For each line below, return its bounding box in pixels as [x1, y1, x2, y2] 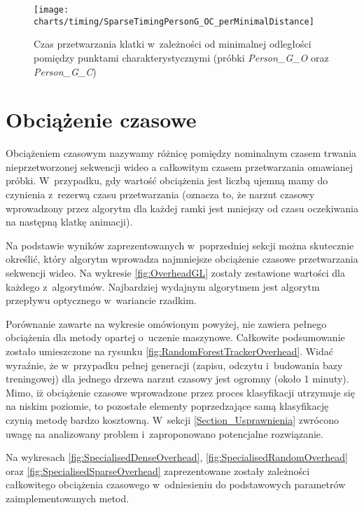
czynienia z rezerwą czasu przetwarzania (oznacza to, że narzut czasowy [6, 187, 315, 201]
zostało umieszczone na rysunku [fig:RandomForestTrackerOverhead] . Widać [6, 343, 333, 358]
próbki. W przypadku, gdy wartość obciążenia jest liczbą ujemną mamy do [6, 173, 328, 188]
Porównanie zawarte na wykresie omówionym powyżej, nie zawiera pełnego [6, 316, 327, 331]
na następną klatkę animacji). [6, 214, 133, 229]
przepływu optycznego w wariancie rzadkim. [6, 293, 197, 308]
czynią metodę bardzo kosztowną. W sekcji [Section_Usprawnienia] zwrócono [6, 412, 339, 427]
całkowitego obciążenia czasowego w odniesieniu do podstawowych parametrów [6, 477, 346, 492]
